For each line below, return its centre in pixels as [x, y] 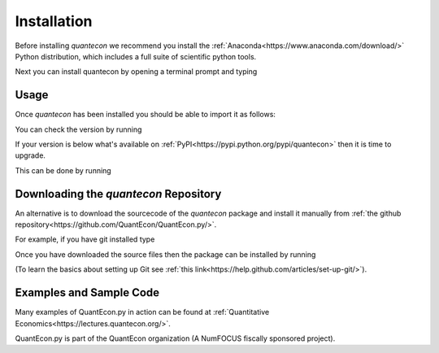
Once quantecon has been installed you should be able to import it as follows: [146, 115]
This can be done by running [63, 170]
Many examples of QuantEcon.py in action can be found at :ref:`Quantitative [142, 312]
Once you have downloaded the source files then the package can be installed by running [165, 254]
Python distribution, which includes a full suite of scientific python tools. [136, 56]
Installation [54, 21]
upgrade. [30, 155]
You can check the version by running [78, 129]
